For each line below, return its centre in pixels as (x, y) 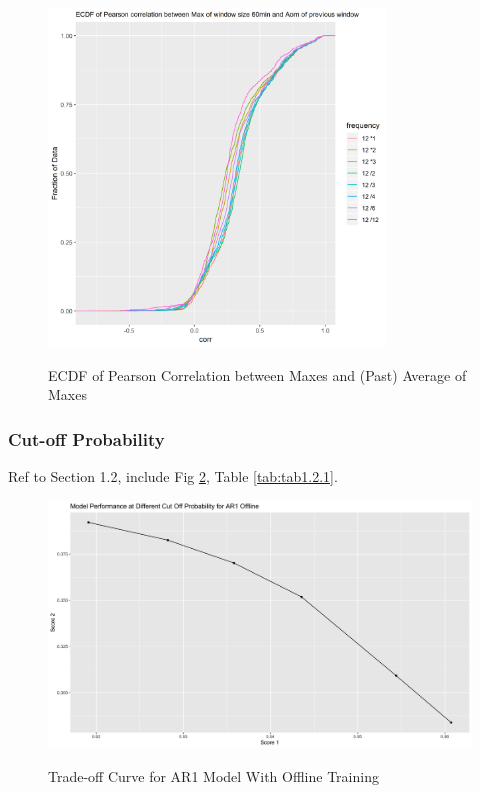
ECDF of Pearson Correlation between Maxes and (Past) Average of (257, 374)
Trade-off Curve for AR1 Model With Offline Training (213, 775)
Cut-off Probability (86, 438)
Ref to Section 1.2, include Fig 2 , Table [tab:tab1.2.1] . (173, 476)
